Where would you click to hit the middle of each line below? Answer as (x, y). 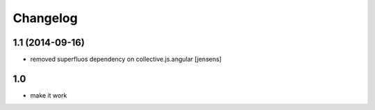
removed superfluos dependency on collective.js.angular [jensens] (126, 59)
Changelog (45, 18)
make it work (49, 95)
